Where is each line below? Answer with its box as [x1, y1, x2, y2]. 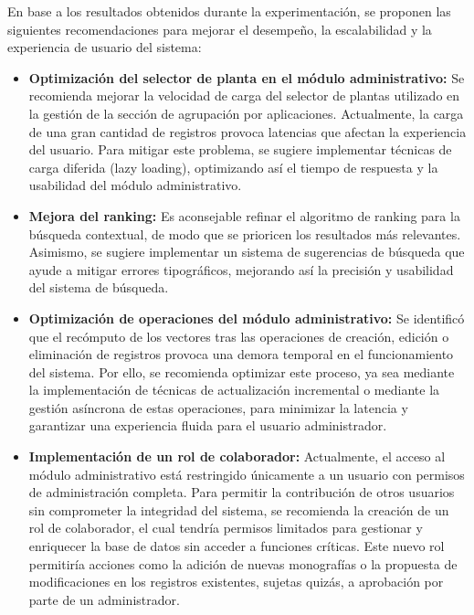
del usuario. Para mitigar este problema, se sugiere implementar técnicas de [28, 140, 452, 159]
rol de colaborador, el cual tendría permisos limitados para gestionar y [28, 518, 423, 537]
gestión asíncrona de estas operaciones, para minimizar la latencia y [28, 398, 408, 417]
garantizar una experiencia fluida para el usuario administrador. [28, 416, 387, 435]
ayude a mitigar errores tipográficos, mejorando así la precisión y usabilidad [28, 260, 454, 279]
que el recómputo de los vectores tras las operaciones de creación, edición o [28, 326, 449, 345]
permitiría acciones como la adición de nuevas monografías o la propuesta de [28, 554, 458, 573]
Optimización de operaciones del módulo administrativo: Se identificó [28, 308, 465, 327]
